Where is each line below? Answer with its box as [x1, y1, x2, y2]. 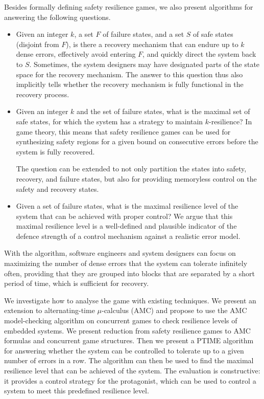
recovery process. [16, 88, 69, 99]
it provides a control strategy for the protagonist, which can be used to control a [4, 375, 256, 386]
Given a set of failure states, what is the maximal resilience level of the [16, 201, 238, 211]
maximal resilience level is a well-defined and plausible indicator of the [16, 220, 237, 231]
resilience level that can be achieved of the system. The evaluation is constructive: [4, 365, 260, 375]
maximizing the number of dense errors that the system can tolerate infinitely [4, 258, 248, 269]
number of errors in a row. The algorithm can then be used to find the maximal [4, 355, 254, 366]
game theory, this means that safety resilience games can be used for [16, 126, 231, 137]
